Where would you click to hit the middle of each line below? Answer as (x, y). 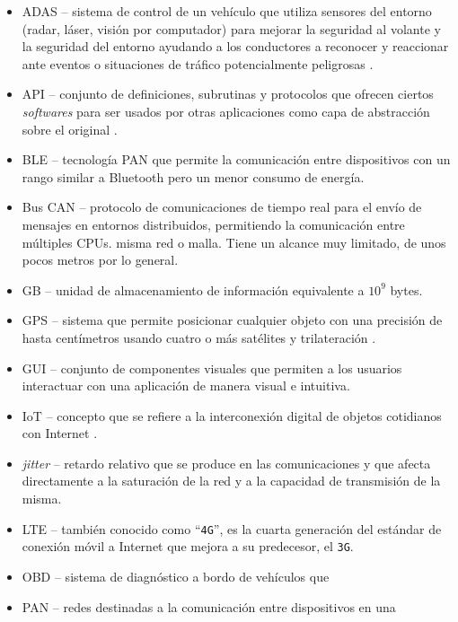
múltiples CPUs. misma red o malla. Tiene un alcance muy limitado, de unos (234, 242)
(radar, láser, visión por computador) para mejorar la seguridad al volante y (231, 28)
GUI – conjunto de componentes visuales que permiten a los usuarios (212, 368)
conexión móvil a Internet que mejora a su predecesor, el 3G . (188, 546)
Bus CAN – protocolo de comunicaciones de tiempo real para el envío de (222, 207)
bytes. (406, 289)
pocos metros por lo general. (100, 260)
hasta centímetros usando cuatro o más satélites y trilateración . (199, 337)
